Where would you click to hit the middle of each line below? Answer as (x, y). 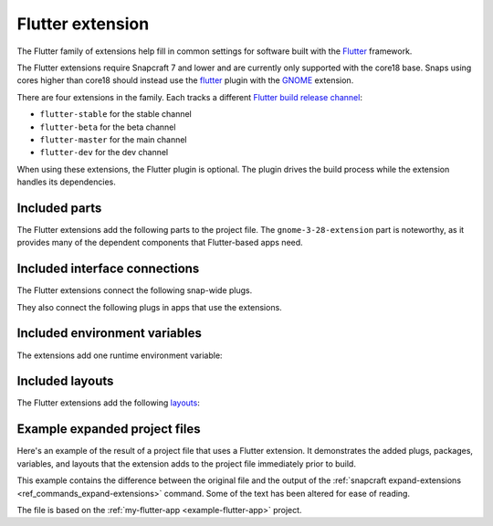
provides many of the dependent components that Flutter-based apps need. (160, 243)
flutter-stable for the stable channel (115, 114)
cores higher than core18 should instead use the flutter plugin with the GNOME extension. (185, 80)
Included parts (59, 208)
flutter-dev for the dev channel (104, 153)
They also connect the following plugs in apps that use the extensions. (149, 307)
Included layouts (65, 381)
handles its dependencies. (66, 182)
